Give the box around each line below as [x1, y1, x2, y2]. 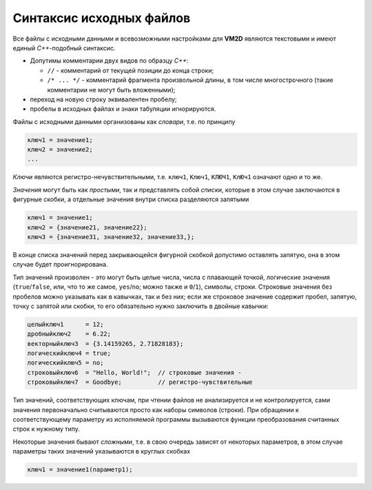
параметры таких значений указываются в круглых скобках [12, 447, 191, 456]
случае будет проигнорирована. [12, 261, 108, 269]
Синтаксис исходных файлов [12, 10, 191, 25]
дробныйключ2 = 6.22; [27, 330, 112, 338]
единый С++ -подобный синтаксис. [12, 43, 116, 52]
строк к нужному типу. [12, 425, 81, 433]
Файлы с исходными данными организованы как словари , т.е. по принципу [12, 117, 236, 125]
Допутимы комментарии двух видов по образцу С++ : [30, 57, 189, 65]
